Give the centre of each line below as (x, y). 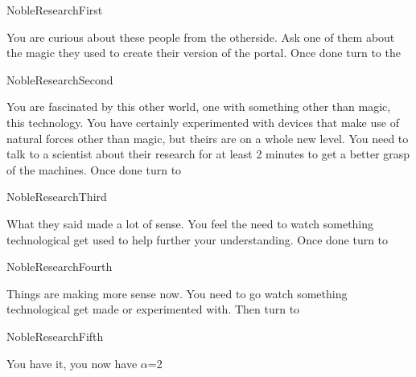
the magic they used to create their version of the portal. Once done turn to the (204, 53)
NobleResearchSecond (60, 79)
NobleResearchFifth (55, 336)
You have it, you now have (72, 363)
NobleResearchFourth (60, 266)
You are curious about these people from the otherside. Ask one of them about (201, 37)
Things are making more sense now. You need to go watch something (177, 293)
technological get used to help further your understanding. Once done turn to (198, 239)
